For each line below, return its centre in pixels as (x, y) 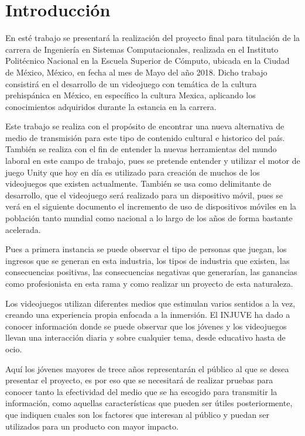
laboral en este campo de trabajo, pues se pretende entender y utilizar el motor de (153, 161)
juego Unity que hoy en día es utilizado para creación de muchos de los (133, 172)
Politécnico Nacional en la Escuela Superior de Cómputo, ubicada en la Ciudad (148, 61)
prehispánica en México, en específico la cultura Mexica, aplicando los (131, 95)
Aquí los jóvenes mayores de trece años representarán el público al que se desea (147, 368)
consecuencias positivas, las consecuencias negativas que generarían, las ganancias (151, 272)
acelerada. (23, 229)
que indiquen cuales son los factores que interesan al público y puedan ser (137, 414)
